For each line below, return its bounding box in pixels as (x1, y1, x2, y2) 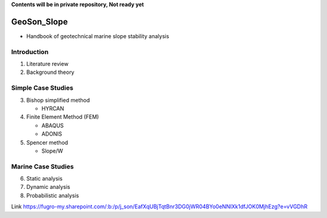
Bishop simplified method (26, 96, 90, 104)
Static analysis (26, 175, 63, 182)
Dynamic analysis (26, 183, 71, 191)
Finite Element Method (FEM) (26, 113, 99, 121)
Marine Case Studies (11, 162, 74, 171)
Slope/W (41, 147, 64, 154)
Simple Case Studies (11, 84, 74, 92)
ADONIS (41, 130, 62, 137)
